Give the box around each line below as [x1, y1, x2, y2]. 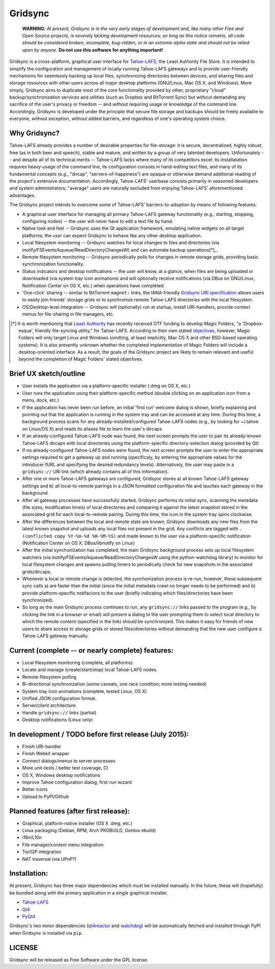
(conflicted [22, 533, 52, 539]
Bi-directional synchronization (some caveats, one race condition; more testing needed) [22, 681, 207, 687]
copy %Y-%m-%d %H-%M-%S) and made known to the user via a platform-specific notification [54, 533, 251, 539]
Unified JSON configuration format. [22, 695, 97, 701]
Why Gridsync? [9, 129, 60, 138]
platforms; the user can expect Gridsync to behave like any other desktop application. [22, 232, 202, 238]
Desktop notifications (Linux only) [22, 717, 93, 723]
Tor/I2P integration [22, 849, 61, 855]
